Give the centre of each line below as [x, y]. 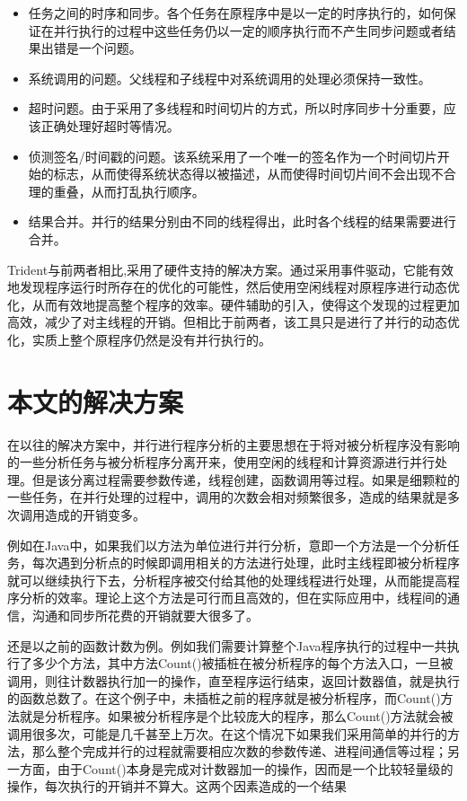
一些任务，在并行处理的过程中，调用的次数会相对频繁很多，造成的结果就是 [227, 497]
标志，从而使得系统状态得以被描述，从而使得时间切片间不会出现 [242, 174]
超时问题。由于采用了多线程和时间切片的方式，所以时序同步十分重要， [236, 108]
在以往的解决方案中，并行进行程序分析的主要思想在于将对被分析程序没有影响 [233, 444]
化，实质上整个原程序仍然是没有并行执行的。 [139, 339]
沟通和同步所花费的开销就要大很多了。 [145, 615]
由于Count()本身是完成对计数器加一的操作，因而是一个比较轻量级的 [255, 768]
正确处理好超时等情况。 [110, 125]
